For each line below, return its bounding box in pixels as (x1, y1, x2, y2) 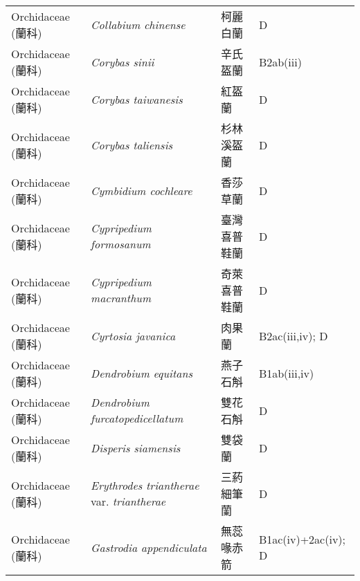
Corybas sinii (91, 53, 154, 70)
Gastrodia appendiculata (91, 539, 207, 555)
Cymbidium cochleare (91, 182, 192, 199)
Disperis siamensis (91, 439, 181, 456)
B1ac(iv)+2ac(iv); (258, 531, 345, 547)
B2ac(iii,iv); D (258, 327, 328, 344)
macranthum (91, 290, 151, 306)
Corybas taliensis (91, 136, 173, 153)
